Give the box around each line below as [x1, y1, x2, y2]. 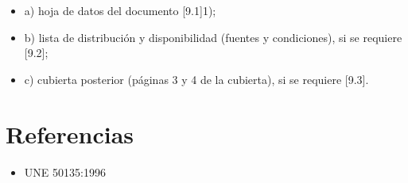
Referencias [6, 117, 134, 150]
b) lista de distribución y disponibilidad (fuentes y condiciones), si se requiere [24, 29, 402, 45]
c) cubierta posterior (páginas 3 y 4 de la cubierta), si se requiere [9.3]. [24, 71, 369, 87]
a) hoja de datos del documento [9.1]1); [24, 2, 216, 18]
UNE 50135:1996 [24, 163, 106, 180]
